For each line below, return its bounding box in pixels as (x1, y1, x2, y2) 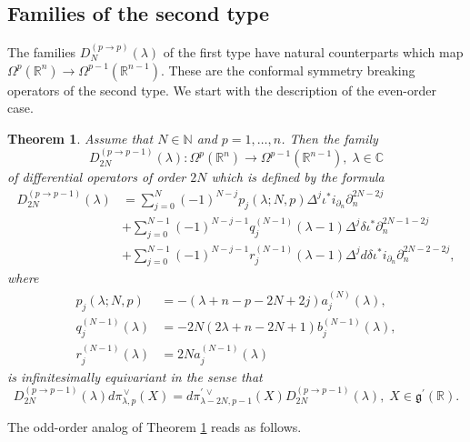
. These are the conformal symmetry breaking (160, 60, 415, 79)
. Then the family (281, 128, 378, 147)
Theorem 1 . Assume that (7, 128, 154, 147)
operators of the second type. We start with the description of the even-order (7, 80, 436, 99)
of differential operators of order (7, 167, 186, 186)
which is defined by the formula (211, 167, 385, 186)
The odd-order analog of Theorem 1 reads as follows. (7, 417, 302, 437)
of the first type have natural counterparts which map (163, 43, 464, 62)
